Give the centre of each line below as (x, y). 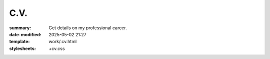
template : (19, 42)
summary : (20, 28)
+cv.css (57, 48)
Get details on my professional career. (88, 28)
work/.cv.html (63, 42)
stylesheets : (22, 48)
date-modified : (25, 34)
